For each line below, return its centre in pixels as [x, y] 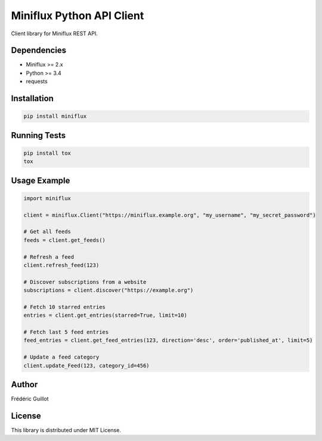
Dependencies [39, 50]
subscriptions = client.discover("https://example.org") [109, 290]
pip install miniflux [55, 116]
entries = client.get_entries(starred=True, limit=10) [105, 316]
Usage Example [41, 180]
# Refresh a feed [49, 257]
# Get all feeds [47, 232]
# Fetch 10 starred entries [64, 307]
